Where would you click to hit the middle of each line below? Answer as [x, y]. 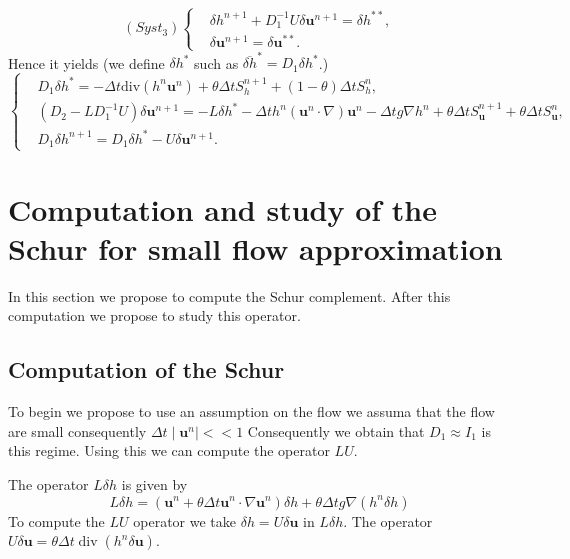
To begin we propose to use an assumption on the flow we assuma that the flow [251, 411]
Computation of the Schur [146, 369]
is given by [154, 483]
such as [216, 62]
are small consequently [77, 430]
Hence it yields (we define [86, 62]
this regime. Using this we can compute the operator [169, 450]
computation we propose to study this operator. [154, 315]
